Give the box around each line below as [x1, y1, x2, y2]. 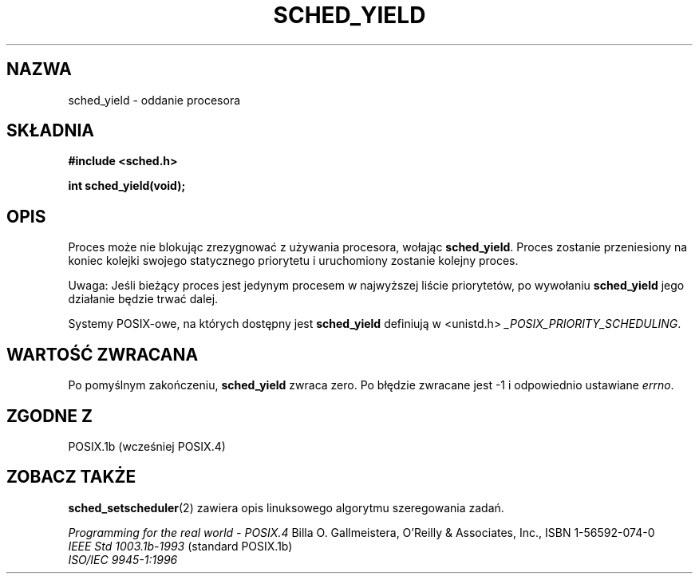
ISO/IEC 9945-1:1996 [68, 552, 178, 566]
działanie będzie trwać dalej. [68, 292, 219, 306]
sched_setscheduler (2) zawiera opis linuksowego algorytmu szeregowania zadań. [68, 500, 504, 515]
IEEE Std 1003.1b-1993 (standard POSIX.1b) [68, 539, 293, 553]
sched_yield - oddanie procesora [68, 93, 241, 107]
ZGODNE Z [6, 405, 93, 426]
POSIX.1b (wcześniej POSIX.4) [68, 439, 226, 453]
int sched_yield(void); [68, 179, 186, 193]
